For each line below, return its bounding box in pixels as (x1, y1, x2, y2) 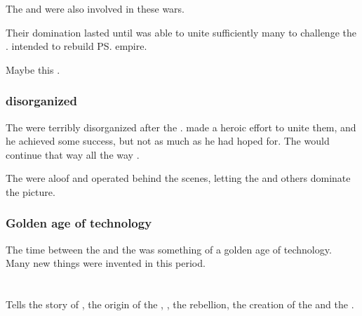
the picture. (6, 184, 55, 199)
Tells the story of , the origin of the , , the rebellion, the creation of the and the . (6, 297, 354, 312)
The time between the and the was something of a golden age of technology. (6, 242, 332, 256)
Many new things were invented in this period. (6, 256, 206, 270)
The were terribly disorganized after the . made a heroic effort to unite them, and (6, 119, 356, 134)
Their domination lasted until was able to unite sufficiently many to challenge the (6, 25, 356, 39)
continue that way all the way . (6, 147, 140, 162)
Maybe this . (6, 62, 60, 77)
